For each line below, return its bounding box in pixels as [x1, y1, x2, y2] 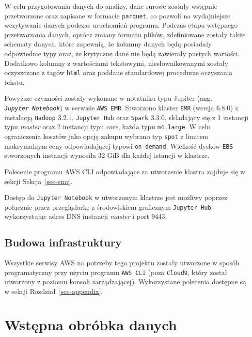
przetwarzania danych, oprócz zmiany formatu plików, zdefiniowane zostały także [4, 29, 246, 39]
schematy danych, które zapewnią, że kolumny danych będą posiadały [4, 39, 212, 49]
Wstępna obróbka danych [4, 314, 177, 334]
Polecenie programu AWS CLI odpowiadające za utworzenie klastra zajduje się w [4, 166, 245, 176]
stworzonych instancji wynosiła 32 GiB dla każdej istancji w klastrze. [4, 150, 210, 160]
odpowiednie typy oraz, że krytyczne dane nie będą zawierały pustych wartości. [4, 48, 240, 59]
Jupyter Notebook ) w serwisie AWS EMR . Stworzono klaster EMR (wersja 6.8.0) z [4, 103, 238, 113]
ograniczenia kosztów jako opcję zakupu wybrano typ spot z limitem [4, 131, 208, 141]
